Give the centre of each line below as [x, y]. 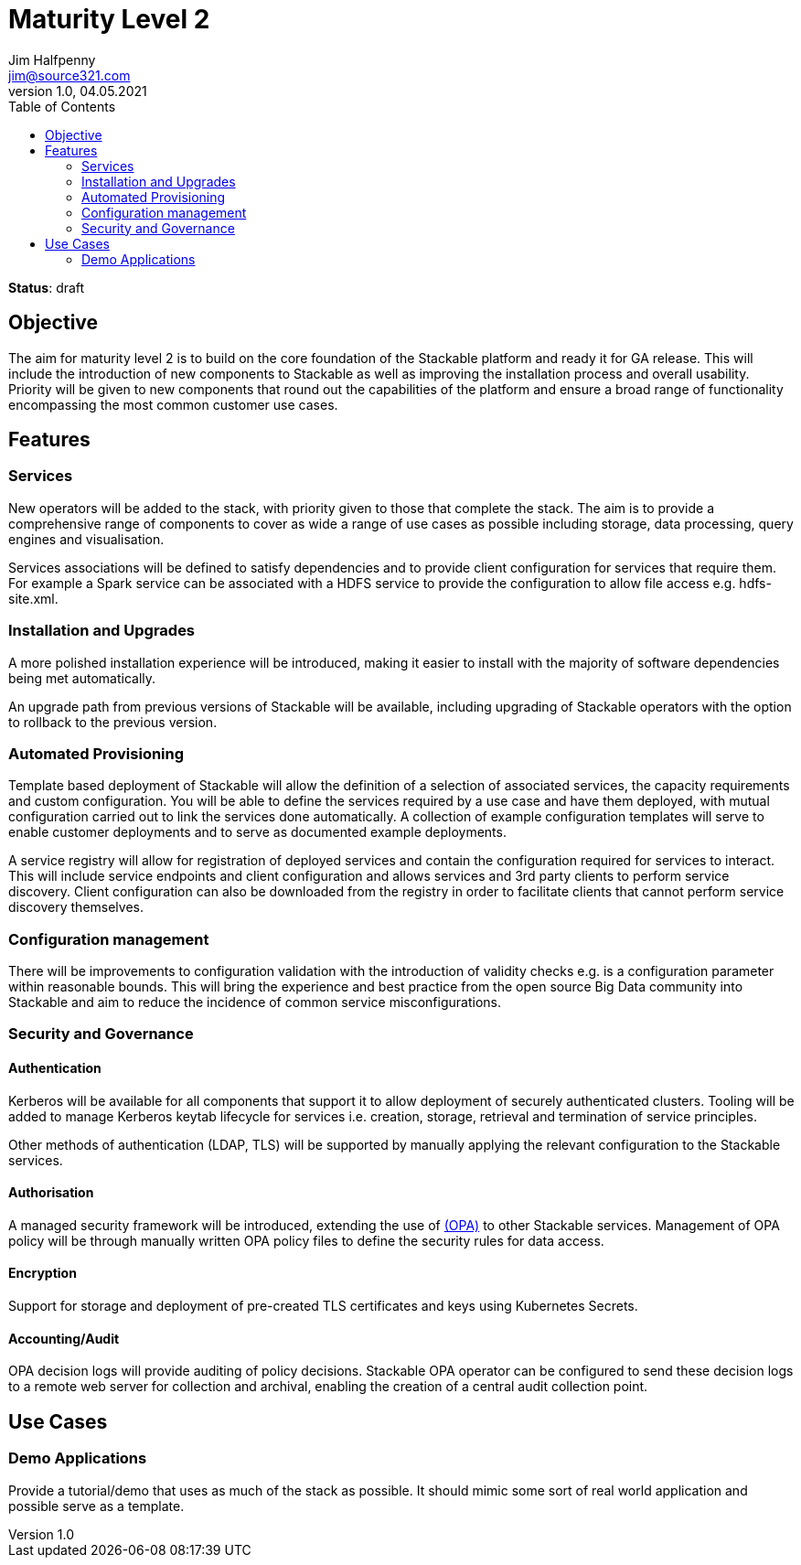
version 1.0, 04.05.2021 [78, 91]
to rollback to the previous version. [113, 722]
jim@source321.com [69, 75]
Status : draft [47, 287]
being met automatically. [82, 678]
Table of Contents [62, 106]
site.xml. [33, 598]
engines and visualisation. [86, 539]
